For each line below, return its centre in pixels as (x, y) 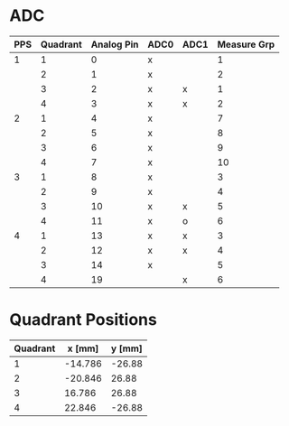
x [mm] (83, 348)
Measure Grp (246, 44)
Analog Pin (115, 44)
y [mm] (126, 348)
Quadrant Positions (84, 320)
